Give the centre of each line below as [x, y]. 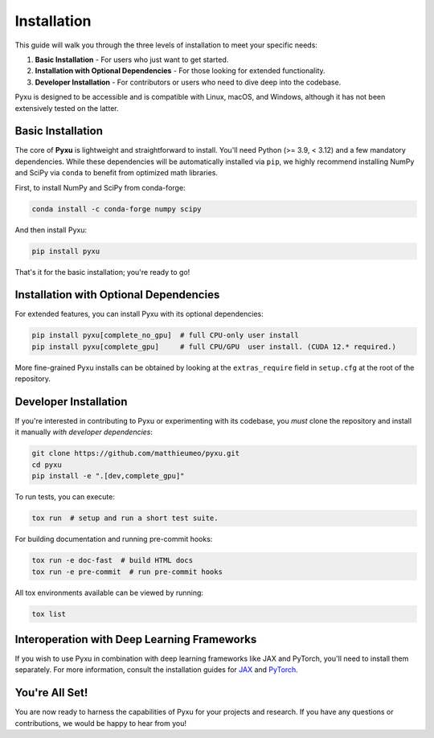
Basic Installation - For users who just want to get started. [132, 59]
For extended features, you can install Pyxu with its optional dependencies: [139, 314]
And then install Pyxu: [51, 230]
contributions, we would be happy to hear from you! [100, 723]
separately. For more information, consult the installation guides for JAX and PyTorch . [157, 670]
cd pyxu [47, 465]
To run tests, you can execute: [65, 497]
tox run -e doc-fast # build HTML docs [112, 560]
